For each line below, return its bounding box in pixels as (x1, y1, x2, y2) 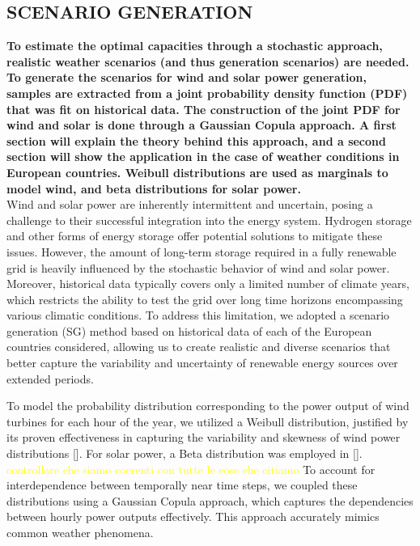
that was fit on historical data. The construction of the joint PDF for (6, 100, 401, 117)
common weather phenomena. (6, 524, 154, 541)
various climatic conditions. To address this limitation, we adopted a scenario (6, 307, 390, 324)
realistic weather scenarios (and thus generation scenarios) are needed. (6, 53, 409, 70)
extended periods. (6, 370, 94, 387)
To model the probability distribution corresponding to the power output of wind (6, 397, 409, 414)
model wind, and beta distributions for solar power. (6, 180, 301, 197)
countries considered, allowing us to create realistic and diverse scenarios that (6, 338, 391, 355)
